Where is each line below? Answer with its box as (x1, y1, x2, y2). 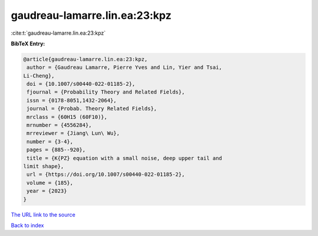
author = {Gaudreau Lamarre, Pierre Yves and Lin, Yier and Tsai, (26, 64, 223, 71)
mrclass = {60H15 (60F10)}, (26, 114, 108, 120)
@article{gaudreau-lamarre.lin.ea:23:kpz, (23, 56, 148, 62)
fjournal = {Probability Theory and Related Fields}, (26, 89, 185, 95)
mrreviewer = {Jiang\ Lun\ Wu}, (26, 130, 120, 137)
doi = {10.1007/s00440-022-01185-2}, (26, 81, 135, 88)
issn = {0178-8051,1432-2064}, (26, 97, 117, 104)
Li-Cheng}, (23, 72, 55, 79)
